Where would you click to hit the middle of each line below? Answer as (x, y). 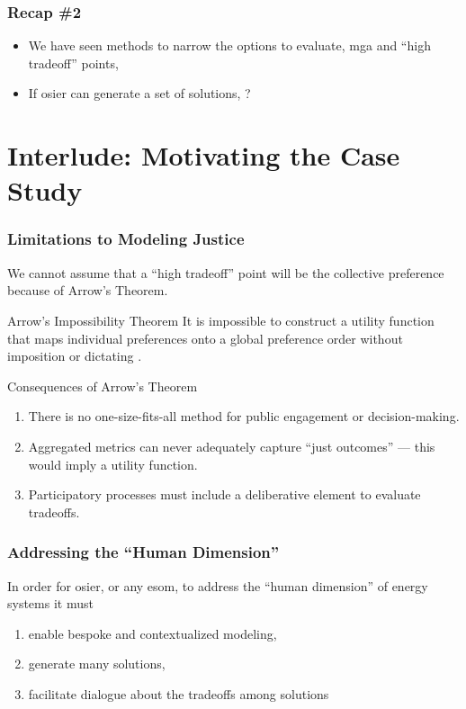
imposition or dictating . (75, 356)
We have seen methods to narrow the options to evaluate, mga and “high (229, 45)
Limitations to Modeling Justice (126, 239)
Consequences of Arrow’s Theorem (103, 386)
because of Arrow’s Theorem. (88, 290)
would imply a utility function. (113, 464)
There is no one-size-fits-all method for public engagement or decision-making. (244, 416)
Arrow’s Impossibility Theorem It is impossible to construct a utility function (221, 320)
